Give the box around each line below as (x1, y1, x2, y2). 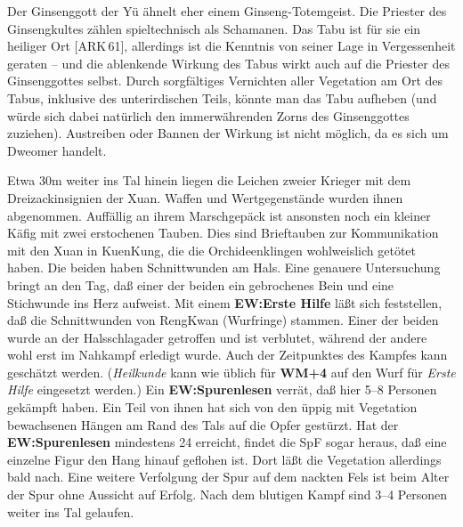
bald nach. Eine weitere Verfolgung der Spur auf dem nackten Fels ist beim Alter (7, 467, 450, 486)
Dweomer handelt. (7, 141, 107, 159)
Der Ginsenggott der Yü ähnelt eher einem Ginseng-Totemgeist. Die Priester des (7, 2, 447, 20)
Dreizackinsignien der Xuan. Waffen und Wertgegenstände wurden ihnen (7, 188, 403, 207)
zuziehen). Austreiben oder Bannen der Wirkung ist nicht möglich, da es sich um (7, 124, 449, 142)
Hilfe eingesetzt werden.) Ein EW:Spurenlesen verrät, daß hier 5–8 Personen (7, 380, 437, 399)
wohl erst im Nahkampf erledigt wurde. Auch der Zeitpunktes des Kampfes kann (7, 345, 448, 364)
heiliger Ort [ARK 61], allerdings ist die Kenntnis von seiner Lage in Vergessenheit (7, 36, 456, 55)
